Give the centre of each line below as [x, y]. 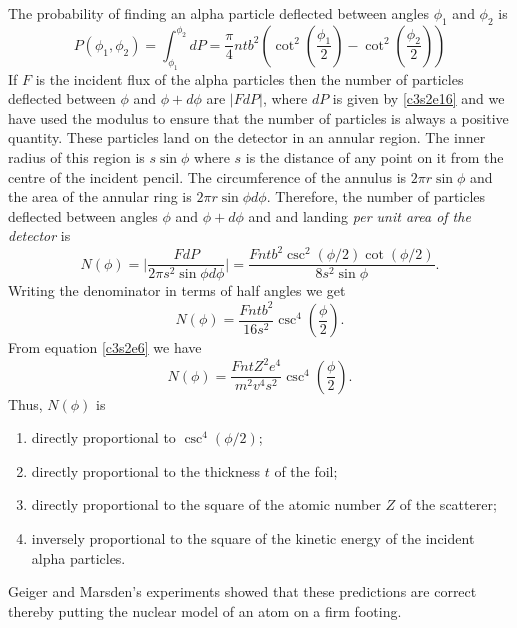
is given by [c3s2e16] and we [418, 98]
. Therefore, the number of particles [376, 196]
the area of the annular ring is [100, 196]
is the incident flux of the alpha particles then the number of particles [249, 78]
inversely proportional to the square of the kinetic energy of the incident [253, 537]
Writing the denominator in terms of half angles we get [177, 290]
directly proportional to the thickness [145, 470]
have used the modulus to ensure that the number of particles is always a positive [258, 117]
